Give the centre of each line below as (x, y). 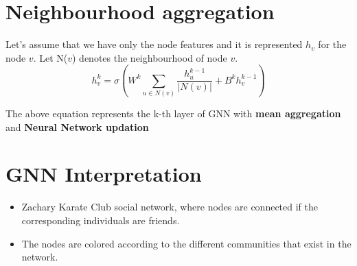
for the (332, 44)
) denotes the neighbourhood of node (150, 57)
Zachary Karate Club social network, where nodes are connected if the (170, 207)
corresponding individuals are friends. (101, 220)
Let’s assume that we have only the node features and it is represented (154, 44)
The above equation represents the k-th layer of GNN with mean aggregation (173, 113)
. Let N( (50, 57)
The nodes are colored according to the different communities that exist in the (186, 243)
